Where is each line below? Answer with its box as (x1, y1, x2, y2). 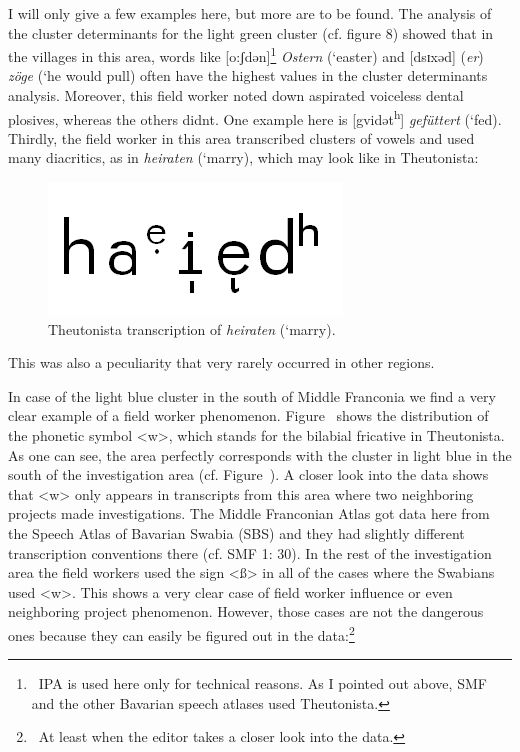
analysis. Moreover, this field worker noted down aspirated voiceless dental (8, 85, 464, 106)
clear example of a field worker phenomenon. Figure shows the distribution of (8, 405, 489, 426)
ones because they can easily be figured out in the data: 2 (8, 621, 355, 645)
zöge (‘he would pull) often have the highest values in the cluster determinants (8, 65, 488, 86)
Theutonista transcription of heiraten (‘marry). (48, 318, 336, 339)
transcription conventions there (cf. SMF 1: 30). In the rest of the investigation (8, 542, 492, 563)
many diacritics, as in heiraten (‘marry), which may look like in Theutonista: (8, 147, 479, 168)
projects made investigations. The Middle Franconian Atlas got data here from (8, 503, 490, 524)
